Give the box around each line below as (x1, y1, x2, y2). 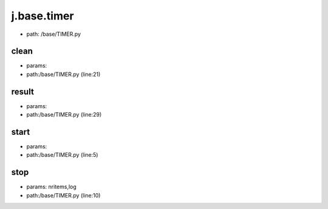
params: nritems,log (26, 183, 77, 191)
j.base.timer (11, 9, 74, 22)
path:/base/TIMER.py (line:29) (26, 111, 102, 118)
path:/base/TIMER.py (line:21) (26, 70, 101, 78)
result (11, 86, 35, 97)
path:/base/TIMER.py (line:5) (26, 151, 98, 159)
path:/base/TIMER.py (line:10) (26, 191, 101, 199)
